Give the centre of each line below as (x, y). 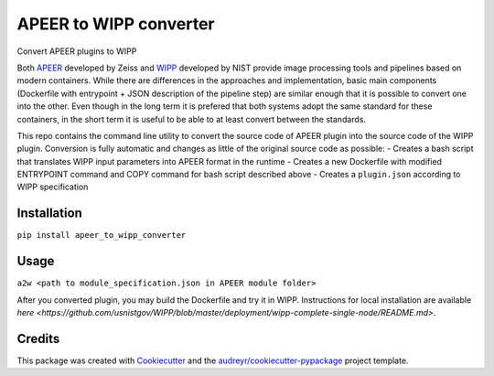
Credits (38, 338)
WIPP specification (53, 187)
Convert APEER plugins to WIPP (77, 51)
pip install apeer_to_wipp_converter (102, 235)
